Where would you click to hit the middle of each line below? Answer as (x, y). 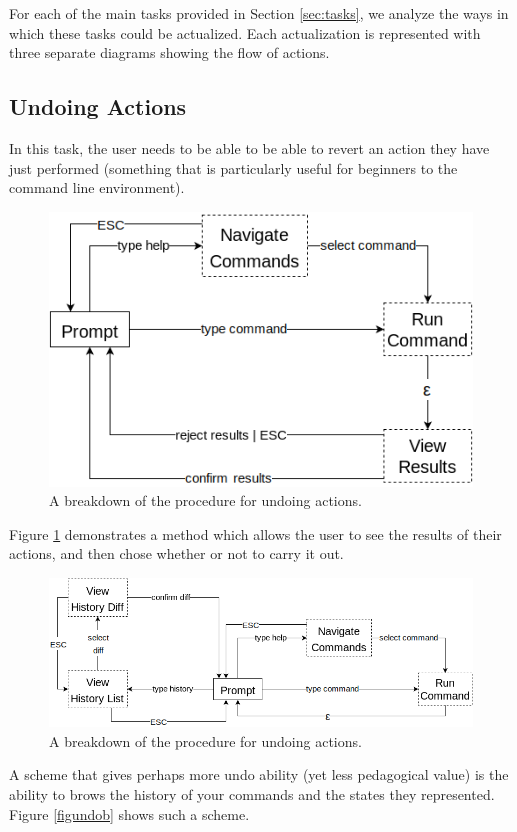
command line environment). (97, 187)
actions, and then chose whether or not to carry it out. (176, 553)
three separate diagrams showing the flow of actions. (169, 52)
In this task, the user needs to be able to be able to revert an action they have (249, 147)
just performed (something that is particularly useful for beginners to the (233, 167)
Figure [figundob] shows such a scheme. (129, 813)
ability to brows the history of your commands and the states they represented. (252, 793)
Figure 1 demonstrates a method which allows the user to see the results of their (255, 533)
